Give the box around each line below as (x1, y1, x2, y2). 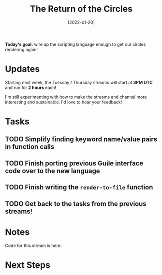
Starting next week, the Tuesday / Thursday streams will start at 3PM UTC (5, 79, 153, 85)
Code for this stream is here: (5, 243, 62, 248)
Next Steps (5, 260, 51, 270)
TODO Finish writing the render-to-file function (5, 183, 153, 191)
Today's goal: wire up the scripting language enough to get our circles (5, 41, 146, 47)
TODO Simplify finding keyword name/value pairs (5, 135, 158, 144)
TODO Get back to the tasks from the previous (5, 200, 147, 208)
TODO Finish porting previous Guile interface (5, 159, 144, 167)
